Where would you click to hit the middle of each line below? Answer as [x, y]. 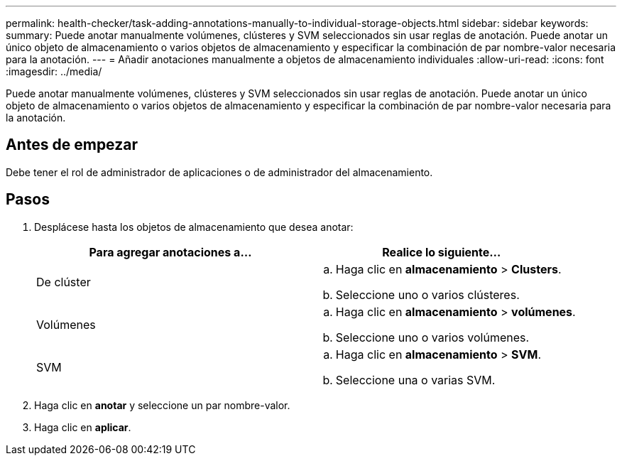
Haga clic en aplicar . [83, 427]
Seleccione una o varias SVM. [415, 380]
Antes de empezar [72, 145]
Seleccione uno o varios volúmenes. [432, 337]
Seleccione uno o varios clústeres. [427, 294]
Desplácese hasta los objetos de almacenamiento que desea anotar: [194, 227]
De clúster [64, 282]
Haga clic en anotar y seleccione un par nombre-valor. [162, 405]
